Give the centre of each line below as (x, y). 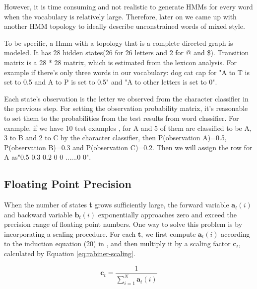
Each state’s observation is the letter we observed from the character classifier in (126, 98)
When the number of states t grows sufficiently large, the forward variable (117, 205)
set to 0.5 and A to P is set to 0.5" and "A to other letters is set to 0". (111, 82)
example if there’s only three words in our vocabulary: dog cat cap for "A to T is (127, 72)
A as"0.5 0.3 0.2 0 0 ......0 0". (48, 157)
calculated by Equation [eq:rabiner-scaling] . (70, 253)
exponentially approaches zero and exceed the (167, 214)
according (235, 234)
